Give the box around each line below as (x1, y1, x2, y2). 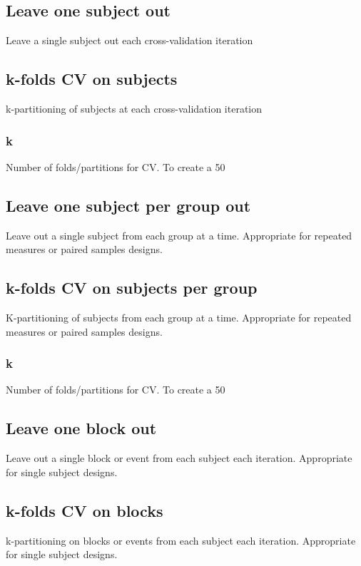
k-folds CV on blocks (6, 499, 163, 521)
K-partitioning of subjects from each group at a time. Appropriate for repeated (6, 310, 352, 324)
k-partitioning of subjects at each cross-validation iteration (6, 101, 263, 115)
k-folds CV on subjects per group (6, 277, 258, 299)
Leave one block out (6, 417, 157, 439)
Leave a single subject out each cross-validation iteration (6, 33, 253, 48)
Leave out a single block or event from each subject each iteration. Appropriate (6, 451, 352, 465)
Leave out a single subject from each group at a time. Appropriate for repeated (6, 227, 352, 242)
